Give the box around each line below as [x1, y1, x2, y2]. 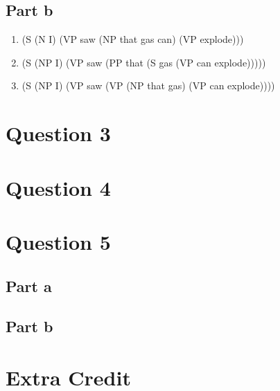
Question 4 [6, 173, 111, 201]
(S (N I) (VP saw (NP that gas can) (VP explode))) [21, 32, 244, 46]
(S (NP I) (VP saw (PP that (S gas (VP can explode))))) [21, 55, 266, 69]
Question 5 [6, 227, 111, 255]
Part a [6, 275, 52, 296]
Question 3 [6, 119, 111, 147]
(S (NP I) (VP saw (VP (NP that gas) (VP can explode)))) [21, 78, 275, 93]
